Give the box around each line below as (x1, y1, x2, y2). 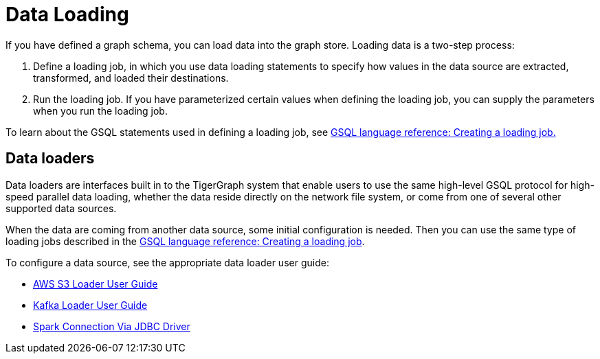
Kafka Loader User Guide (33, 299, 148, 311)
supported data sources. (5, 202, 117, 214)
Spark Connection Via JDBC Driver (33, 320, 190, 332)
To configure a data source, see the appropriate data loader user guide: (5, 256, 329, 268)
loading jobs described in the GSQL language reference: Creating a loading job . (5, 235, 365, 247)
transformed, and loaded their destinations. (33, 71, 229, 84)
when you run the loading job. (33, 104, 168, 117)
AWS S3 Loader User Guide (33, 277, 158, 290)
